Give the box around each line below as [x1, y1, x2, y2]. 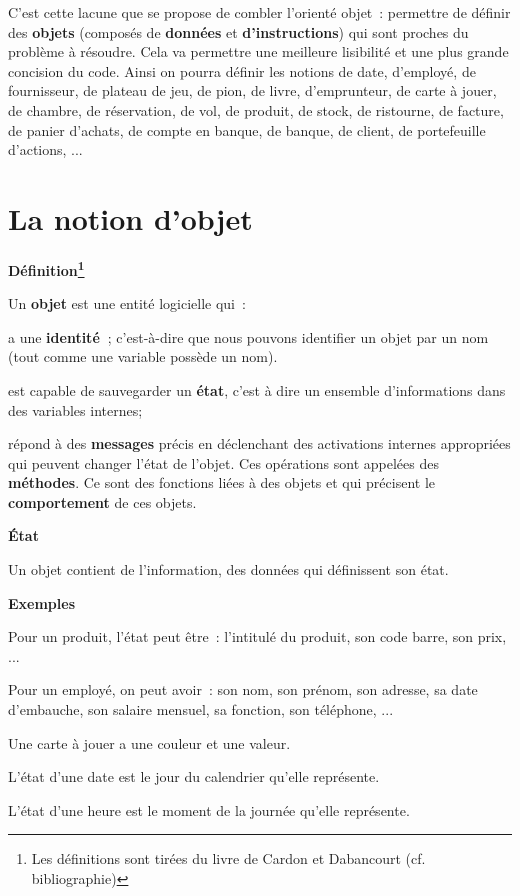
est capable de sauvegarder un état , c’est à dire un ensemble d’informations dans [8, 379, 506, 400]
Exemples [8, 592, 76, 613]
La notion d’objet [8, 197, 253, 238]
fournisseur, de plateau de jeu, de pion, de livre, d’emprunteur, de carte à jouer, [8, 80, 497, 101]
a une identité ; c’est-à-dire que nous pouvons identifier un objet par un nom [8, 326, 489, 347]
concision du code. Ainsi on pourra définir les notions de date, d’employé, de [8, 60, 476, 81]
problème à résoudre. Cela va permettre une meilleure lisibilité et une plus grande [8, 41, 509, 62]
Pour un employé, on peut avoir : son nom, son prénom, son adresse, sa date [8, 679, 478, 700]
